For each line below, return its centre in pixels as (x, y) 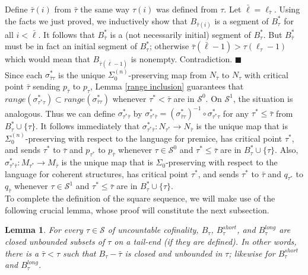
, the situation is (263, 98)
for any (236, 113)
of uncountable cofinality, (153, 230)
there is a (22, 253)
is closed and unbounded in (174, 253)
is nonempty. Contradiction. (182, 59)
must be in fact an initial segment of (71, 46)
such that (80, 253)
